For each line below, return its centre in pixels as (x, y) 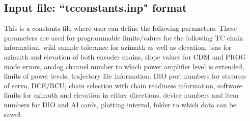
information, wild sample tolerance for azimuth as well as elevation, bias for (118, 47)
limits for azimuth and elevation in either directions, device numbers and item (121, 95)
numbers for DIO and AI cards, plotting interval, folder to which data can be (120, 104)
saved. (13, 114)
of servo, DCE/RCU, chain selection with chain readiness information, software (123, 85)
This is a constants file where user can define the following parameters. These (120, 28)
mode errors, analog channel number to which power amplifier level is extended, (124, 66)
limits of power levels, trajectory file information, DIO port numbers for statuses (125, 76)
